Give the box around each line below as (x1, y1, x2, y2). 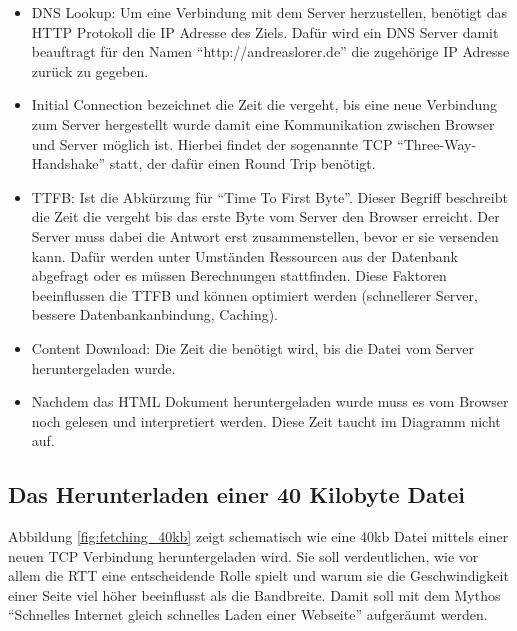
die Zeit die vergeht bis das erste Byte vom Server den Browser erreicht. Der (31, 206, 500, 227)
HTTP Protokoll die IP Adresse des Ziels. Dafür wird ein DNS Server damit (31, 21, 499, 42)
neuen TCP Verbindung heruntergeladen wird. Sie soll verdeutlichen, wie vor (8, 545, 479, 566)
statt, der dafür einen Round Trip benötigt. (109, 153, 376, 174)
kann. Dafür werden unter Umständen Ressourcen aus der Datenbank (31, 245, 458, 266)
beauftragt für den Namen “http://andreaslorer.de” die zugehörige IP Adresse (31, 41, 510, 62)
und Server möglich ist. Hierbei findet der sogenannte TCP (31, 133, 393, 154)
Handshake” (31, 153, 105, 174)
